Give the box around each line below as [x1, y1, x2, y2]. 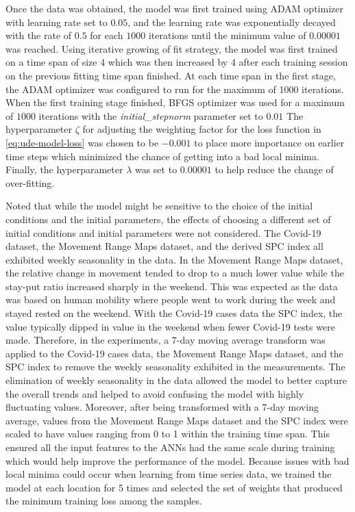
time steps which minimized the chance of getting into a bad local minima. [5, 149, 319, 163]
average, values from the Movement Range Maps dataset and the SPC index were [5, 413, 348, 427]
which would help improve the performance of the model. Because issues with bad [5, 453, 350, 468]
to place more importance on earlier [194, 135, 345, 149]
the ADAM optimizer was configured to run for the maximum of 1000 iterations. [5, 81, 344, 96]
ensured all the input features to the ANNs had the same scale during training [5, 440, 335, 454]
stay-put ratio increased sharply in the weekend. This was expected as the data [5, 279, 338, 293]
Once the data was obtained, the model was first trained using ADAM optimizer [5, 1, 343, 15]
